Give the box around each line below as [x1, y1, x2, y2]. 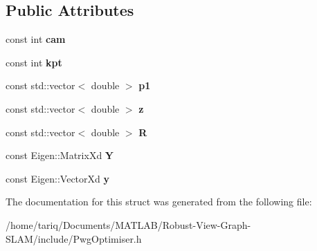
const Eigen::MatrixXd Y [6, 148, 114, 162]
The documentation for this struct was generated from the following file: [6, 194, 312, 209]
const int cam [6, 32, 66, 46]
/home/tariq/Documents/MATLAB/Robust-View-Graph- [6, 217, 251, 232]
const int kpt [6, 55, 62, 69]
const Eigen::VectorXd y [6, 171, 109, 185]
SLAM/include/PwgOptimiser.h [6, 231, 142, 245]
